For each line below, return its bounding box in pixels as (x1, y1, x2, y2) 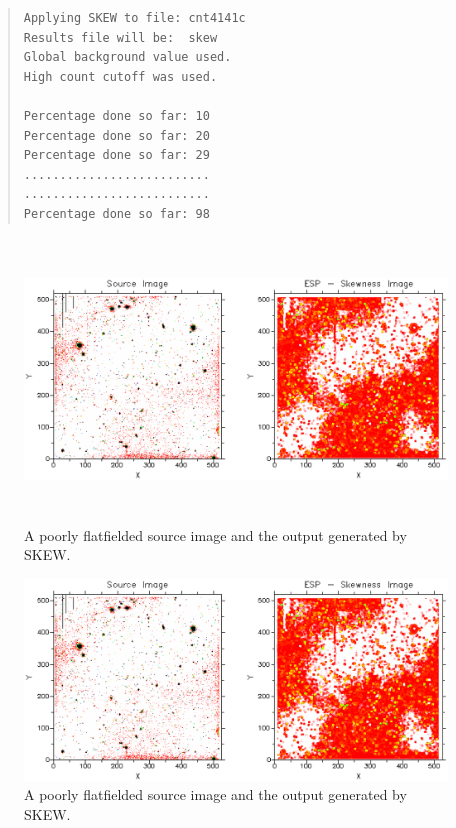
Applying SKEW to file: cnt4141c (23, 11, 246, 25)
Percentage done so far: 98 (23, 206, 210, 221)
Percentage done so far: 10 (23, 108, 210, 123)
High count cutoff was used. (23, 69, 218, 84)
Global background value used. (23, 50, 232, 65)
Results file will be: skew (23, 30, 218, 45)
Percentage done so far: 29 (23, 148, 210, 163)
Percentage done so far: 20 (23, 128, 210, 143)
